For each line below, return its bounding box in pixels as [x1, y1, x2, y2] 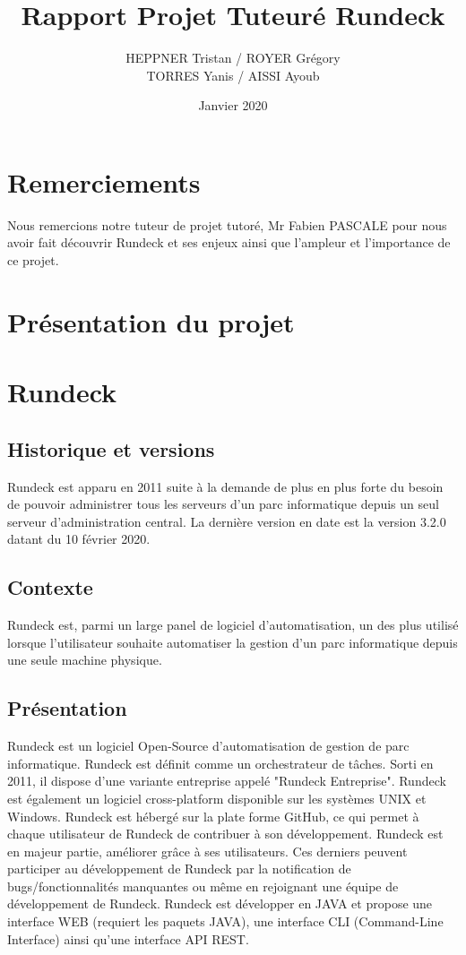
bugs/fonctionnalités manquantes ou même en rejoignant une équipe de [7, 876, 399, 895]
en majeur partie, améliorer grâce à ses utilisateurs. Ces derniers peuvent [7, 841, 408, 860]
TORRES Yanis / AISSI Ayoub [146, 65, 320, 84]
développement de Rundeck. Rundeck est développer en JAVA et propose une [7, 894, 433, 913]
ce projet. [7, 251, 59, 270]
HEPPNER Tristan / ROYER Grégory [125, 48, 341, 67]
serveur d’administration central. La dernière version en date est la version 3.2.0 [7, 512, 446, 530]
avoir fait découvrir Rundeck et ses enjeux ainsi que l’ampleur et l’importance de [7, 233, 451, 252]
